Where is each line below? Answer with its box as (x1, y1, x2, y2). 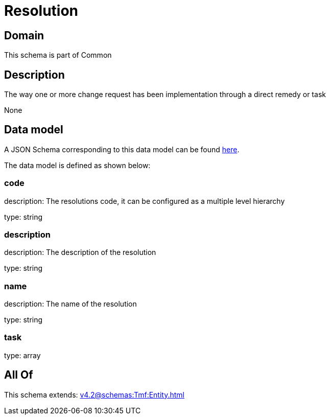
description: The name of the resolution (4, 299, 137, 309)
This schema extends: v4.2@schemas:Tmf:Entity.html (4, 390, 184, 399)
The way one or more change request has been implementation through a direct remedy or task (4, 90, 326, 99)
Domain (4, 29, 44, 42)
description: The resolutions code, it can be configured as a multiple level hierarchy (4, 196, 285, 205)
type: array (4, 351, 41, 360)
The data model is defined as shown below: (4, 160, 151, 170)
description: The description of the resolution (4, 248, 156, 257)
